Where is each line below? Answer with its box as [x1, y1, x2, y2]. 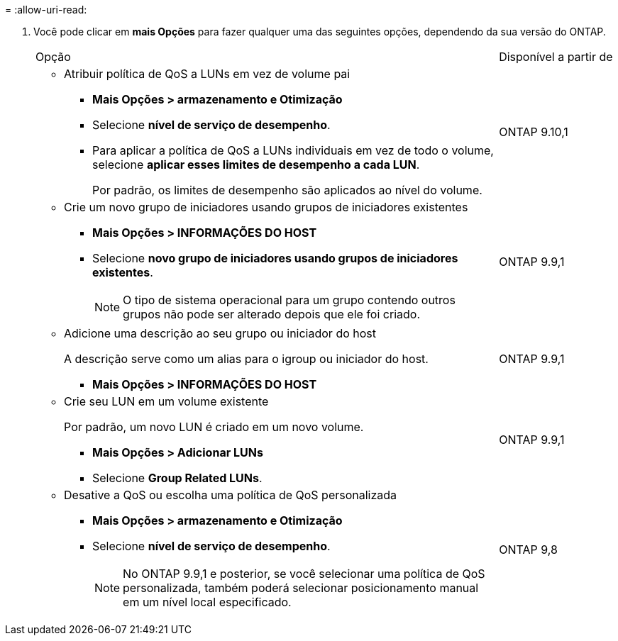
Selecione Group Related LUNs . [92, 471, 263, 485]
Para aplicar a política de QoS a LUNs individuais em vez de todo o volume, [92, 143, 494, 157]
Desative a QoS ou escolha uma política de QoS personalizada [64, 488, 397, 502]
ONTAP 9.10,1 [499, 125, 568, 139]
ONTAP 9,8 [499, 542, 558, 557]
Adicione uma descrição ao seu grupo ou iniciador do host [64, 326, 376, 340]
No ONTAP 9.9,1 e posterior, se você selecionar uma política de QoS [123, 567, 485, 581]
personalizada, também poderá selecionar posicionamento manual [123, 581, 479, 595]
